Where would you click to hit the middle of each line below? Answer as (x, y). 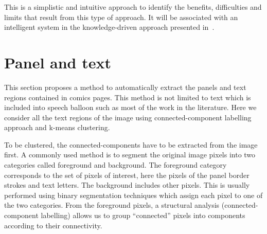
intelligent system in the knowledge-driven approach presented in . (109, 27)
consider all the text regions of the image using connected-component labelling (128, 117)
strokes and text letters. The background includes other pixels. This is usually (127, 185)
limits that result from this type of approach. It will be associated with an (121, 17)
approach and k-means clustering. (57, 127)
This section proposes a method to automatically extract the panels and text (125, 87)
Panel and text (58, 62)
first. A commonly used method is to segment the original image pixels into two (130, 155)
